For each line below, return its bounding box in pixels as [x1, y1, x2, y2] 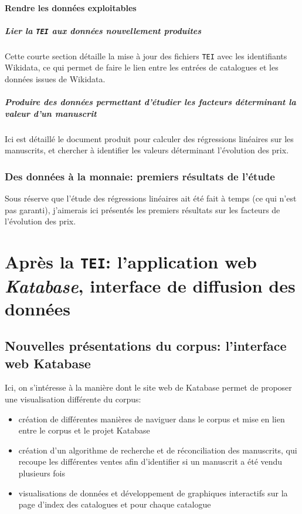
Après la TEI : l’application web [5, 250, 257, 274]
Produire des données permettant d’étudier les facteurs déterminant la [5, 96, 296, 108]
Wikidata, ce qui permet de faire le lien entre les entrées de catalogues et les [5, 61, 279, 73]
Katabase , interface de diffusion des [5, 273, 296, 298]
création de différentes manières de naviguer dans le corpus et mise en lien [18, 412, 285, 425]
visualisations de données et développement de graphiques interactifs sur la [18, 486, 288, 499]
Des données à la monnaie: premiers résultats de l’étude [5, 169, 275, 183]
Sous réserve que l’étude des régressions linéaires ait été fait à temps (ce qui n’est [5, 192, 297, 204]
